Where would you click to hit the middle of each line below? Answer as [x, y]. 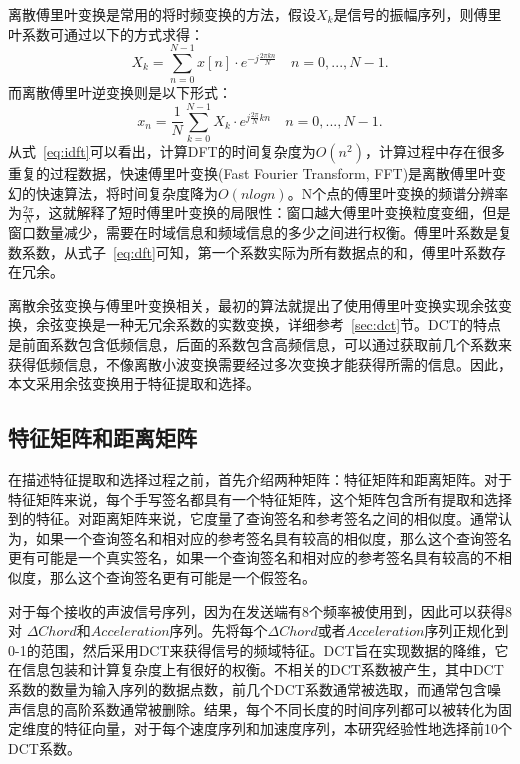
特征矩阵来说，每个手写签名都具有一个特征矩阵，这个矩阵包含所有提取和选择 [260, 498]
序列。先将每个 [218, 630]
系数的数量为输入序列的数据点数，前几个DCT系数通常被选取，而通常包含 [247, 688]
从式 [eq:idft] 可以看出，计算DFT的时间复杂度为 [162, 151]
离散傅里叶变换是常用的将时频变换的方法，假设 [162, 14]
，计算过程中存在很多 [434, 151]
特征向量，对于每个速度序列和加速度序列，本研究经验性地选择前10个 [287, 728]
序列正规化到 [466, 630]
